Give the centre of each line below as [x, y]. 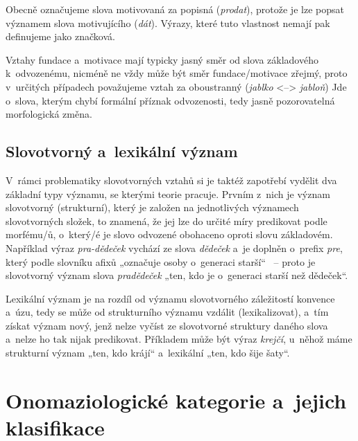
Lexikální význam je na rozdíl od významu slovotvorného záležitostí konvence [170, 298]
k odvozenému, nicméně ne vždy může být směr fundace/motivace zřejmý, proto [177, 73]
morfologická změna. [49, 114]
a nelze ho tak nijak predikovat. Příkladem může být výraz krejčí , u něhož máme [179, 339]
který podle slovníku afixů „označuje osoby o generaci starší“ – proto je [161, 261]
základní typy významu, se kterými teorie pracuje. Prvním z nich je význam [168, 193]
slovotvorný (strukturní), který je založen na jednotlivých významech [152, 207]
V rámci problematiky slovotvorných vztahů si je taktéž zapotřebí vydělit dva [171, 180]
